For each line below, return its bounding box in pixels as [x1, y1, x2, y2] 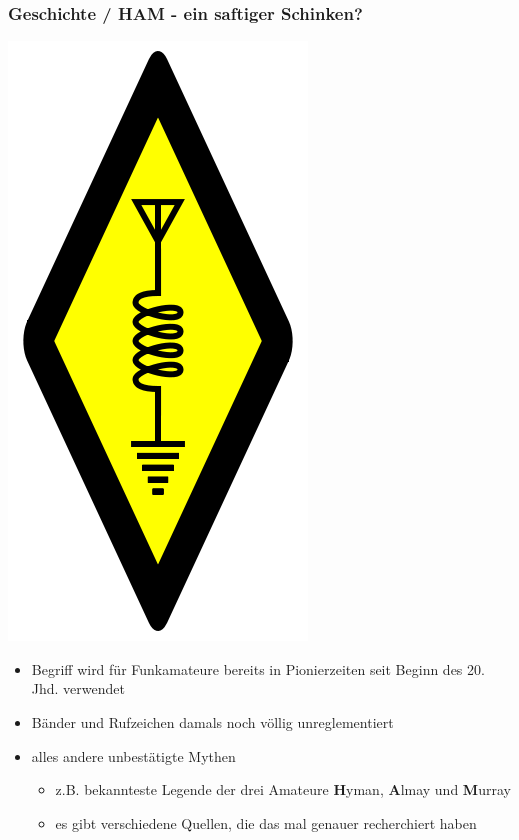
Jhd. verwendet [31, 678, 125, 699]
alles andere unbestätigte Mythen [31, 745, 236, 766]
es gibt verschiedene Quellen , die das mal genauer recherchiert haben [55, 812, 477, 833]
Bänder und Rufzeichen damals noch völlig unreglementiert [31, 712, 394, 732]
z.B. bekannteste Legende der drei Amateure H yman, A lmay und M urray [55, 779, 511, 800]
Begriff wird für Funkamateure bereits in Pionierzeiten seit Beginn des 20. [31, 658, 485, 679]
